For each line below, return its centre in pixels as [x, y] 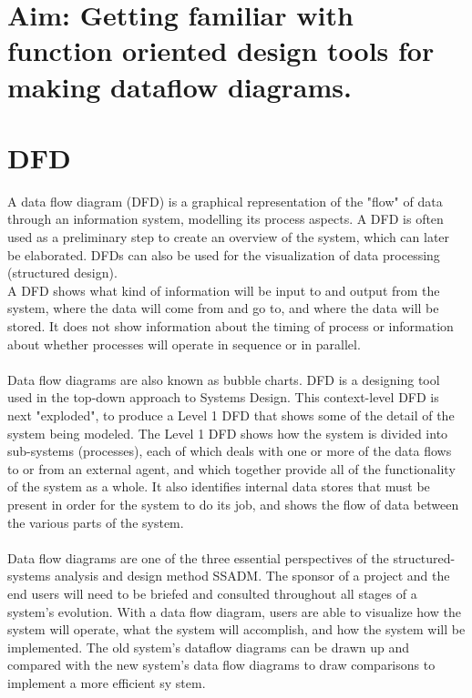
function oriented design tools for [221, 51]
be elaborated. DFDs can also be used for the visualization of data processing [224, 254]
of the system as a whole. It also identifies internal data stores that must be [219, 486]
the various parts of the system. [96, 522]
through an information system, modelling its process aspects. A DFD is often [226, 219]
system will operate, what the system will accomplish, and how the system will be [236, 629]
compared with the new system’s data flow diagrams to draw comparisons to [221, 665]
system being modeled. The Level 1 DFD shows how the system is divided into [228, 433]
